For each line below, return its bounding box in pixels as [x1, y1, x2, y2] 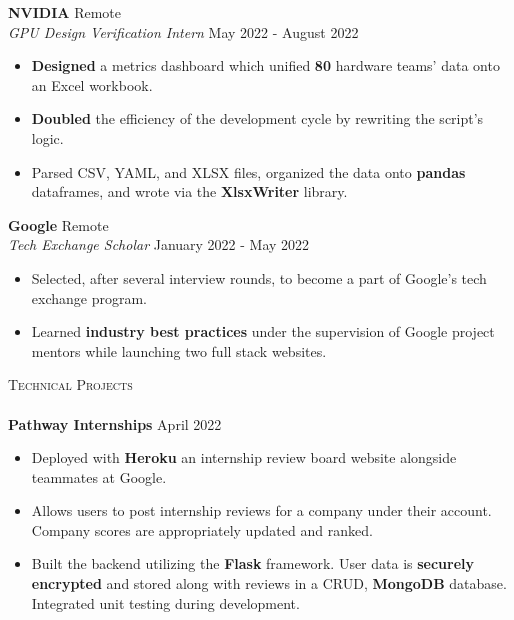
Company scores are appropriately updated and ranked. [31, 519, 373, 540]
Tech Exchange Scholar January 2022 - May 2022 [8, 234, 310, 255]
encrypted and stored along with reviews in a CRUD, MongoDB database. [31, 573, 507, 594]
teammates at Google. [31, 466, 167, 487]
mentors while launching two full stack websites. [31, 340, 327, 361]
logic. [31, 127, 64, 148]
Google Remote [8, 214, 109, 235]
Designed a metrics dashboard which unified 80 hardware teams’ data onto [31, 55, 500, 76]
